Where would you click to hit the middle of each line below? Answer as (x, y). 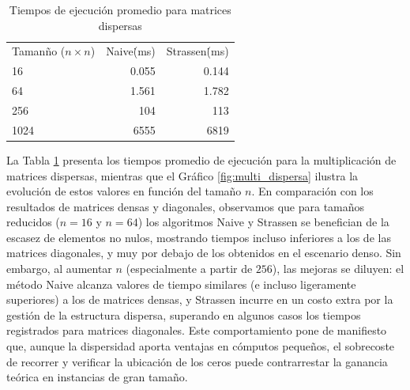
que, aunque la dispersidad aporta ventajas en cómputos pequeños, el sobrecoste (201, 346)
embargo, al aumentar (59, 269)
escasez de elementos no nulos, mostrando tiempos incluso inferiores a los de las (199, 237)
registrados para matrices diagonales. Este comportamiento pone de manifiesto (197, 330)
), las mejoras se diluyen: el (338, 269)
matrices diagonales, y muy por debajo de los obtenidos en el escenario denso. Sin (204, 253)
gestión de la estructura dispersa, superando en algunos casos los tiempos (184, 314)
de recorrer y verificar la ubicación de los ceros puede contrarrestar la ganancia (197, 361)
